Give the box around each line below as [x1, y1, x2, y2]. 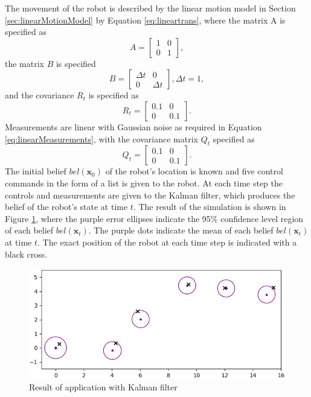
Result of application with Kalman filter [29, 381, 178, 393]
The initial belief [5, 165, 66, 177]
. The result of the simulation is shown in [133, 200, 286, 213]
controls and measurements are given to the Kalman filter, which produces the [5, 188, 295, 201]
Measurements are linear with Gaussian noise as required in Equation [5, 120, 262, 133]
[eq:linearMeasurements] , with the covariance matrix [5, 132, 198, 145]
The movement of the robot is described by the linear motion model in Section [5, 2, 296, 14]
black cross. [5, 247, 48, 260]
